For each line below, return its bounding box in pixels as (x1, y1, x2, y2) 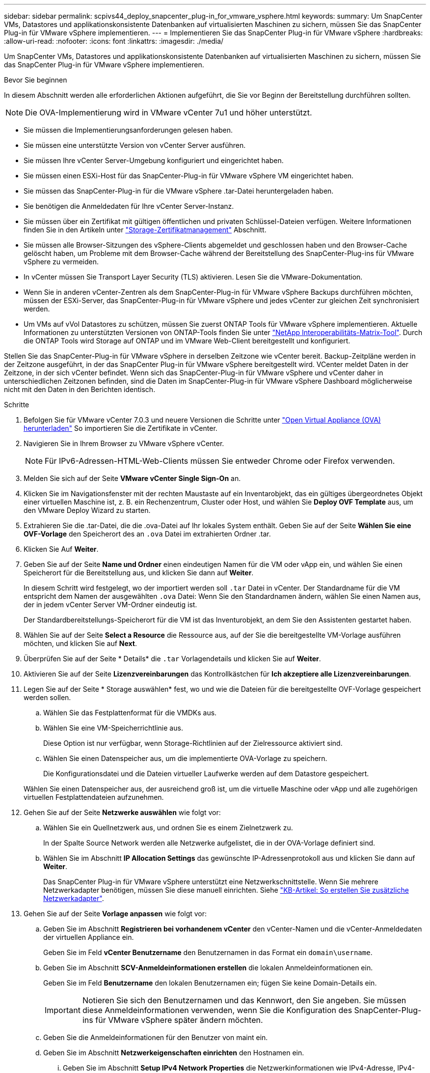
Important (45, 1005, 81, 1015)
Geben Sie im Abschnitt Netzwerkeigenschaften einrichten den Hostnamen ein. (43, 1048, 304, 1057)
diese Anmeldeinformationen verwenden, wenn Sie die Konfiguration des (82, 1005, 352, 1015)
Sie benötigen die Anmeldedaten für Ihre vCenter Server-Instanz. (24, 202, 234, 210)
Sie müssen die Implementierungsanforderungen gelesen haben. (24, 126, 233, 134)
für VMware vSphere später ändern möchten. (95, 1015, 263, 1025)
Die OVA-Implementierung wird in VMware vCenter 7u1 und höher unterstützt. (25, 108, 312, 117)
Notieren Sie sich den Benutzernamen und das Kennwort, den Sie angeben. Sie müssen (82, 995, 406, 1005)
